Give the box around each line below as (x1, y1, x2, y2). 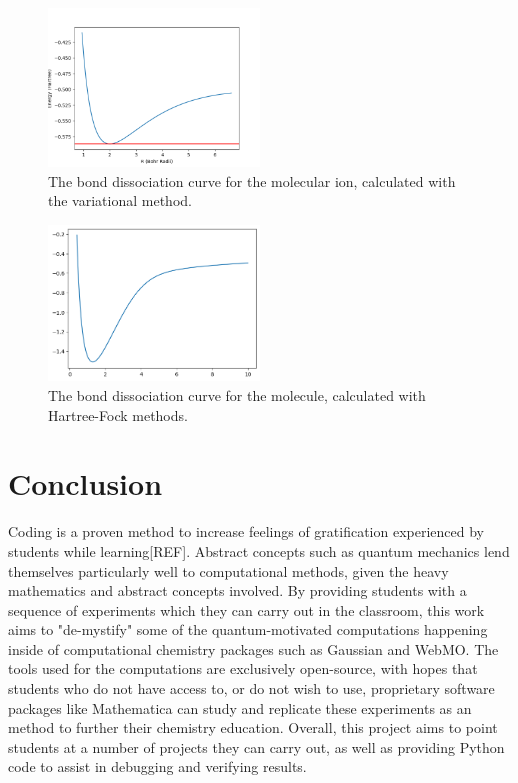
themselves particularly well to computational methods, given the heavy (8, 560, 449, 581)
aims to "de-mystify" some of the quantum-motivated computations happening (8, 619, 488, 640)
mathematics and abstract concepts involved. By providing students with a (8, 580, 467, 601)
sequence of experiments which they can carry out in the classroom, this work (8, 599, 485, 620)
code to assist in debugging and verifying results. (8, 756, 307, 777)
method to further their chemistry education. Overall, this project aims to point (8, 717, 498, 738)
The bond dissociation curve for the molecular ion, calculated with (48, 170, 456, 191)
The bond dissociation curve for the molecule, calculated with (48, 385, 426, 405)
